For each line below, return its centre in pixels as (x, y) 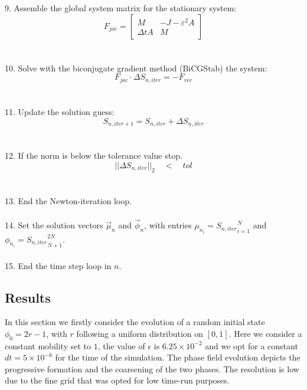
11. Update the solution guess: (60, 112)
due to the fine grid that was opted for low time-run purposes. (117, 380)
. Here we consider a (265, 333)
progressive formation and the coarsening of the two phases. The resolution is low (152, 368)
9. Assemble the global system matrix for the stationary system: (121, 8)
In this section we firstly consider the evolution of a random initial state (135, 322)
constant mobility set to (48, 345)
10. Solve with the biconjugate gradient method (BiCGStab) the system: (136, 68)
